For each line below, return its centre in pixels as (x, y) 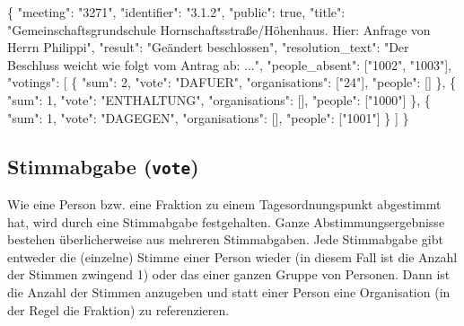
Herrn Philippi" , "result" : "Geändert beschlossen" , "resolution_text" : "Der (208, 47)
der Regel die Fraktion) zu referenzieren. (118, 309)
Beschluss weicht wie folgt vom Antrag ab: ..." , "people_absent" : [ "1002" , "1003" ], (229, 64)
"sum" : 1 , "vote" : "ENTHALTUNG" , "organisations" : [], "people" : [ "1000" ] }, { (219, 99)
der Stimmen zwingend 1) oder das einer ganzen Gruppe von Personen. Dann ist (229, 274)
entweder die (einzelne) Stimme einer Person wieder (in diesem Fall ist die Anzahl (232, 256)
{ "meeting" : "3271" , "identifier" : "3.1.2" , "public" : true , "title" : (176, 12)
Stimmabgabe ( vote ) (103, 166)
